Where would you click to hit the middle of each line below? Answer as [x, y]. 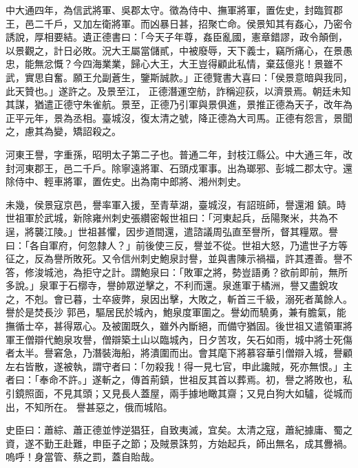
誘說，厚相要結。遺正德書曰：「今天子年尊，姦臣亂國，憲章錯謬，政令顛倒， [177, 37]
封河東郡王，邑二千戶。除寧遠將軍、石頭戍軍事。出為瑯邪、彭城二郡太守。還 [179, 168]
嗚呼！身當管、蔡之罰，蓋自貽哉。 [83, 457]
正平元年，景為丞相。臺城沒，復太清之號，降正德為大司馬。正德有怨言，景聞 [179, 117]
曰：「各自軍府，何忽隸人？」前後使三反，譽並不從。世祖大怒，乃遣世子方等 [177, 245]
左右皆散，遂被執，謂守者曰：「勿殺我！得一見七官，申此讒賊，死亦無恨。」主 [179, 366]
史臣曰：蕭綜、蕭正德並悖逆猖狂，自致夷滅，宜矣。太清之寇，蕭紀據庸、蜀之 [179, 430]
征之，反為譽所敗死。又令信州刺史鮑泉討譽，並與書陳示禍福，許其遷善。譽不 [179, 258]
